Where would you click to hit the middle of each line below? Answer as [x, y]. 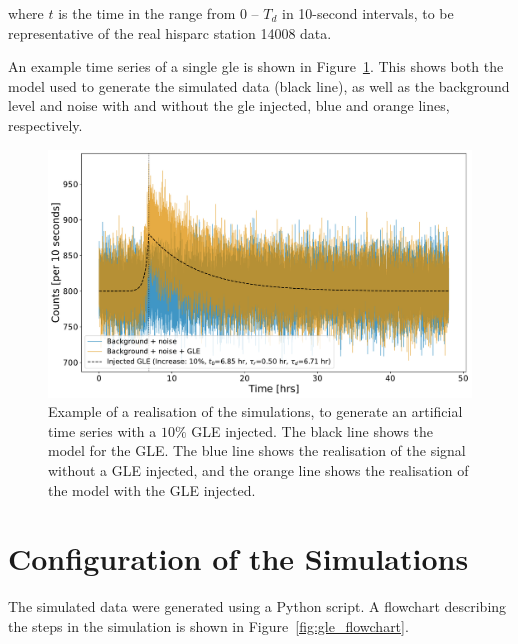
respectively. [45, 124]
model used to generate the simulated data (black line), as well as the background [259, 85]
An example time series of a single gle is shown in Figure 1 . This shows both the [256, 66]
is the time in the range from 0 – [158, 13]
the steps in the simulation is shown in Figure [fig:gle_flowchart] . [208, 625]
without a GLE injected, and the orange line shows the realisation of [258, 469]
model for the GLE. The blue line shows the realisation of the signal [257, 450]
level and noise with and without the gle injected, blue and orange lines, [229, 105]
